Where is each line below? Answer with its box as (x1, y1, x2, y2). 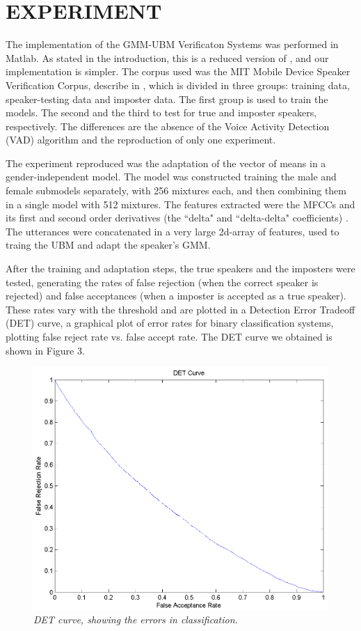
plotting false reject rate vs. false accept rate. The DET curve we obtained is (6, 329, 332, 343)
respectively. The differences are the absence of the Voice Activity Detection (6, 118, 330, 133)
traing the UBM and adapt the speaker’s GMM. (6, 237, 211, 252)
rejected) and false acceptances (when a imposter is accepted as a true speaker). (6, 288, 346, 303)
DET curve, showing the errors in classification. (33, 612, 238, 627)
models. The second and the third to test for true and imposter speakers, (6, 105, 317, 120)
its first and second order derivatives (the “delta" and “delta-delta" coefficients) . (6, 210, 348, 225)
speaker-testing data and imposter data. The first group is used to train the (6, 91, 328, 106)
